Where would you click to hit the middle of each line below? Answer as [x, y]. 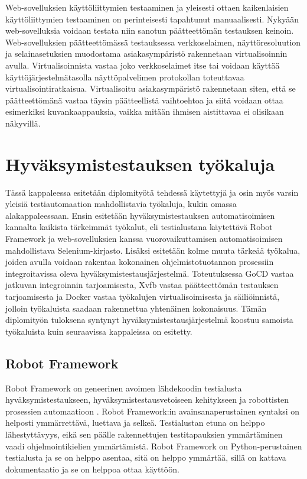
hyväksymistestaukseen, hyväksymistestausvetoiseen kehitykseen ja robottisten [147, 399]
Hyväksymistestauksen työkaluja [140, 164]
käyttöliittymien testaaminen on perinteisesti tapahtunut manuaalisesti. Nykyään [152, 19]
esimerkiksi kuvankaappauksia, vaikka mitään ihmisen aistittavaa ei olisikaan [145, 111]
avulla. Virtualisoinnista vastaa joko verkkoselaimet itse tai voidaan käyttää [143, 65]
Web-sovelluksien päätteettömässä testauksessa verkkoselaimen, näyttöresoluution [153, 42]
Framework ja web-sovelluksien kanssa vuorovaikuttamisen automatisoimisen [144, 239]
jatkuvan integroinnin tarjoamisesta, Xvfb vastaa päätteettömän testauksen [142, 285]
